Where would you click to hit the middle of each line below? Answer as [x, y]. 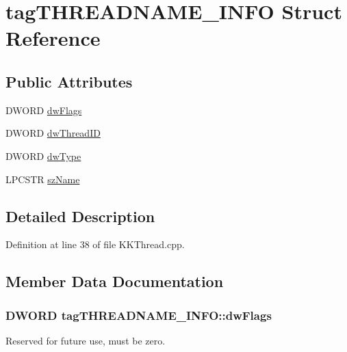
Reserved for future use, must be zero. [86, 340]
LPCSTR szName [43, 179]
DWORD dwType [43, 155]
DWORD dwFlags [44, 110]
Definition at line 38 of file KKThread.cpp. [95, 244]
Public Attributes [69, 81]
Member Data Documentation [115, 281]
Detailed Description [80, 216]
